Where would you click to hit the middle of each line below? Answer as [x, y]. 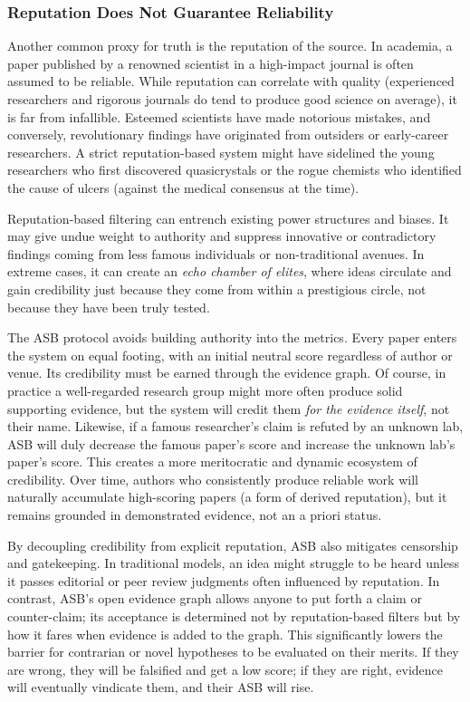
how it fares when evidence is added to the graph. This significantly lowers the [225, 634]
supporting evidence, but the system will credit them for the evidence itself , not [229, 408]
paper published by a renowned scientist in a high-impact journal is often [211, 63]
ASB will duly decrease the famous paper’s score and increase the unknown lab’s [231, 443]
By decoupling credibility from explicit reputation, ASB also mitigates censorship [233, 545]
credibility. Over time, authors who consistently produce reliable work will [213, 479]
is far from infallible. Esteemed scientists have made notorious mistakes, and [219, 116]
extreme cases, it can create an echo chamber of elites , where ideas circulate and [230, 271]
